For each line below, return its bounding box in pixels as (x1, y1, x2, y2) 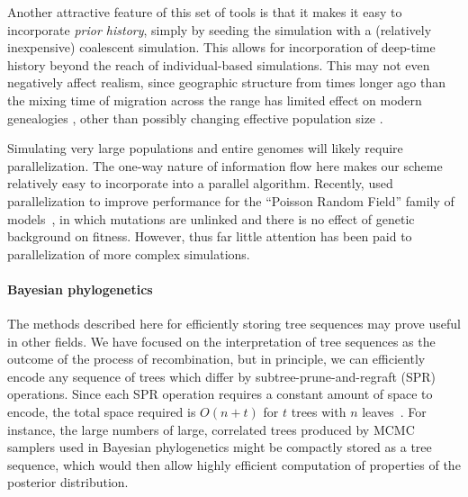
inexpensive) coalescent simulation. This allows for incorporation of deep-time (7, 38, 436, 57)
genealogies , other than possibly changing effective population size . (7, 108, 383, 127)
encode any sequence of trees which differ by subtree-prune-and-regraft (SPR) (7, 366, 436, 385)
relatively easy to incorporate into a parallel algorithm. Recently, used (7, 174, 393, 193)
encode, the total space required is (7, 402, 196, 421)
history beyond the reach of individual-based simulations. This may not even (7, 55, 430, 74)
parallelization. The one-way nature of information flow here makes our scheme (7, 156, 443, 175)
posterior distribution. (7, 473, 129, 492)
